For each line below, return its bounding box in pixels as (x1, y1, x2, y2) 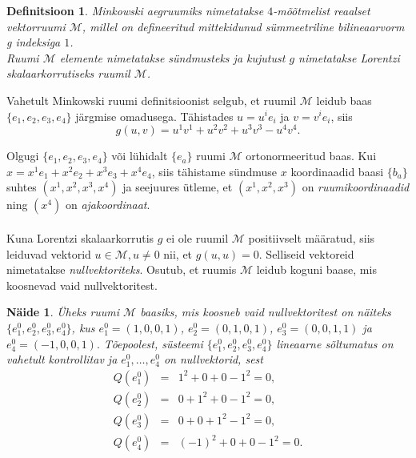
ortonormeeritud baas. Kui (246, 147, 377, 164)
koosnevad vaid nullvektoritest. (6, 276, 158, 293)
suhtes (6, 179, 37, 195)
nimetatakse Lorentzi (298, 49, 400, 66)
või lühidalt (111, 147, 168, 164)
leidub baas (316, 91, 372, 108)
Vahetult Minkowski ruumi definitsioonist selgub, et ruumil (6, 91, 297, 108)
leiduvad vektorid (6, 245, 91, 262)
